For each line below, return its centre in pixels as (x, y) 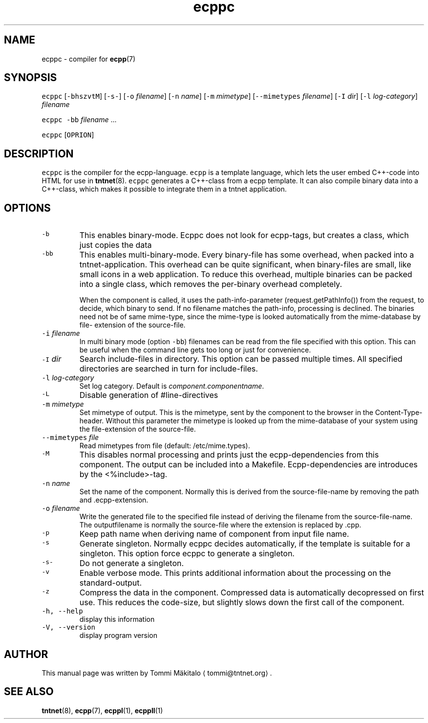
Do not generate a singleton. (132, 563)
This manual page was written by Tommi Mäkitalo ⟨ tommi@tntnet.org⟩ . (157, 673)
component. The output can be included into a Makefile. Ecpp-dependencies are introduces (248, 465)
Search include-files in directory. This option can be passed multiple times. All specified (241, 359)
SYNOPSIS (31, 78)
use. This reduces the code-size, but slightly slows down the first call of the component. (242, 602)
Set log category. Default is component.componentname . (172, 386)
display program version (118, 635)
